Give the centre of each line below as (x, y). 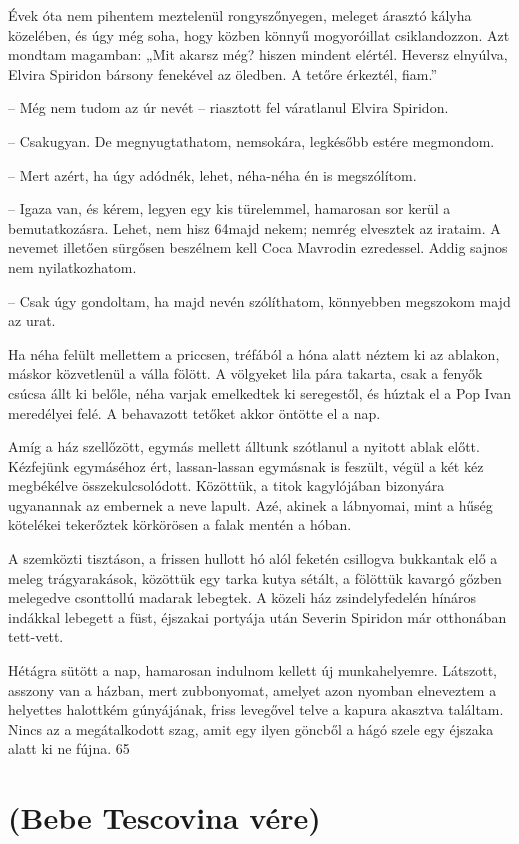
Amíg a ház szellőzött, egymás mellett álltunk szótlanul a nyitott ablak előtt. (244, 446)
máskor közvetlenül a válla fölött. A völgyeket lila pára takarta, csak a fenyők (245, 373)
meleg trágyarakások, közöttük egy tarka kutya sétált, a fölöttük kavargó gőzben (255, 577)
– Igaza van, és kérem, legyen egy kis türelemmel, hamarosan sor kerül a (229, 208)
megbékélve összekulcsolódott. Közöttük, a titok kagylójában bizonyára (226, 485)
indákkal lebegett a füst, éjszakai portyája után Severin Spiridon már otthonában (257, 616)
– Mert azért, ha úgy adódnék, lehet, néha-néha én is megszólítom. (212, 174)
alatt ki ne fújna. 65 (69, 748)
